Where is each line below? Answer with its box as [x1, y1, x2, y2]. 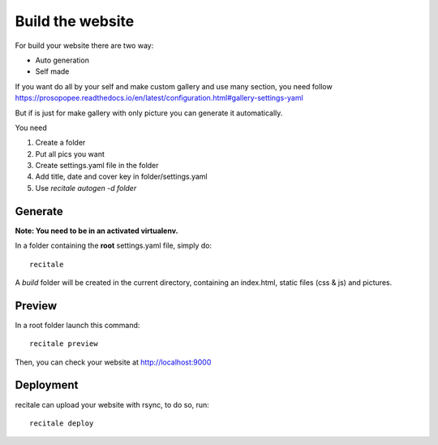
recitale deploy [29, 418, 94, 428]
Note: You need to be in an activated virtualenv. [15, 226, 178, 235]
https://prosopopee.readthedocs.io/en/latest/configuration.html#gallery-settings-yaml [15, 93, 303, 103]
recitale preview [29, 339, 98, 348]
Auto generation [35, 55, 89, 65]
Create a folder [35, 138, 86, 148]
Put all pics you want [35, 149, 105, 158]
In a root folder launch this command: [15, 320, 140, 330]
